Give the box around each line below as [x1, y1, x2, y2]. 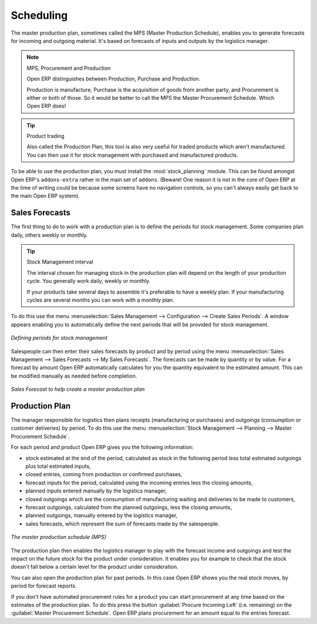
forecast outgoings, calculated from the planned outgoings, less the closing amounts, [25, 504, 232, 511]
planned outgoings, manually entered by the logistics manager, [25, 512, 178, 519]
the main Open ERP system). [11, 193, 80, 200]
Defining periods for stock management [11, 335, 108, 342]
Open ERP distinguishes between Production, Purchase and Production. [26, 75, 201, 82]
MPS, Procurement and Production [26, 65, 111, 72]
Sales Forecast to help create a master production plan [11, 386, 145, 393]
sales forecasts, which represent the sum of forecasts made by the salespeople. [25, 520, 220, 527]
